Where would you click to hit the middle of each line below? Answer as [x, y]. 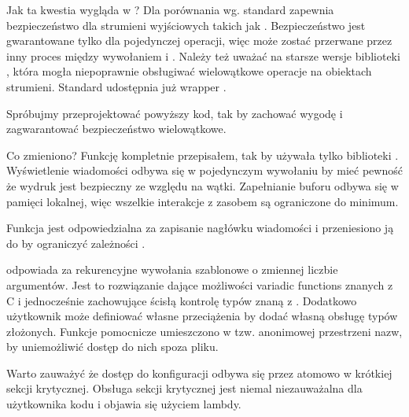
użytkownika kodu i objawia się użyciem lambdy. [124, 404]
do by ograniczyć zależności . [76, 243]
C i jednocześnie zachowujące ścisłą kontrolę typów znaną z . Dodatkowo [182, 300]
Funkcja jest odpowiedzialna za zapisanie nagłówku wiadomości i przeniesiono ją [200, 228]
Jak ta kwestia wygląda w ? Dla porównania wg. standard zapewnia [170, 9]
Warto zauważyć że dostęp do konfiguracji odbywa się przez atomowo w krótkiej [199, 373]
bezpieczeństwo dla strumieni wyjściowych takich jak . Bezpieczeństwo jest [186, 25]
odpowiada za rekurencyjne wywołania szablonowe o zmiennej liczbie [172, 269]
